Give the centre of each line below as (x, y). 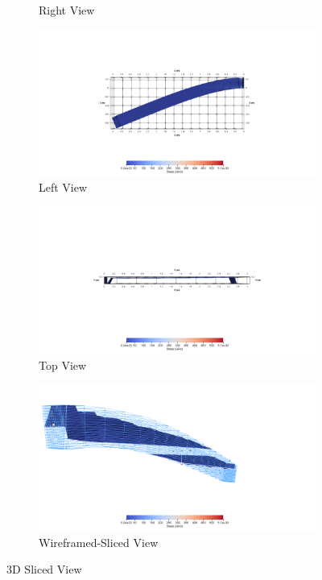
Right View (67, 10)
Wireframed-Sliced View (99, 542)
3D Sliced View (44, 569)
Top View (63, 365)
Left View (63, 187)
